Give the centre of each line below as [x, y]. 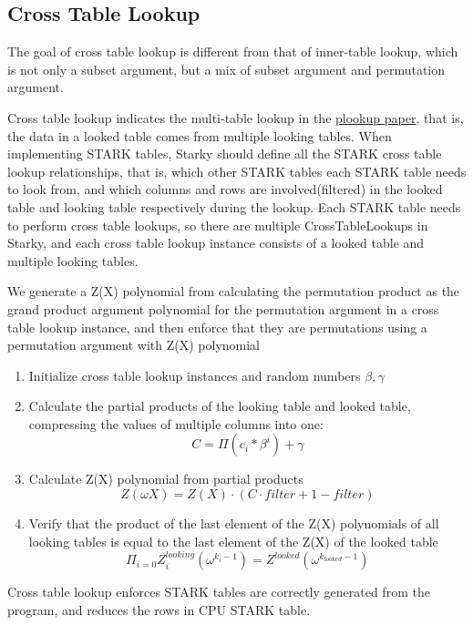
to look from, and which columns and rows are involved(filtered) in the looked [225, 189]
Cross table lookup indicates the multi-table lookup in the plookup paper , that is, [236, 117]
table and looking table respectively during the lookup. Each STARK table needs [234, 206]
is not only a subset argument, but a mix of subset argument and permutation [226, 69]
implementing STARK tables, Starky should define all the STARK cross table [225, 154]
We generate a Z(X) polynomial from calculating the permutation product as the [234, 291]
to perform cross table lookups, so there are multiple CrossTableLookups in [218, 225]
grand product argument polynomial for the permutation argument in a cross [223, 308]
